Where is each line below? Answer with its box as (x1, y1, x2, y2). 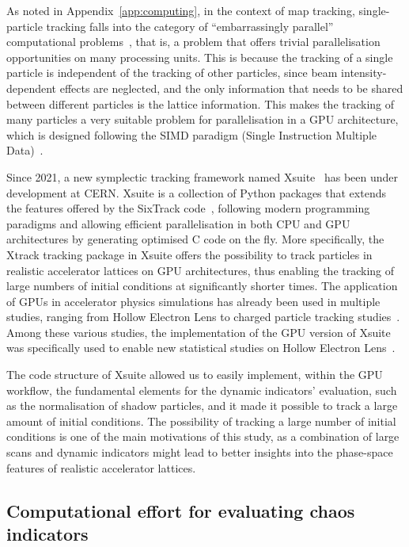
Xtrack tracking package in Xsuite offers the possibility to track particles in (6, 246, 373, 262)
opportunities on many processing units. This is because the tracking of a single (6, 48, 393, 65)
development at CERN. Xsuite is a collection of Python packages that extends (6, 184, 386, 201)
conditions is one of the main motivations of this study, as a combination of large (6, 428, 400, 445)
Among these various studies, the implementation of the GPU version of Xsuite (6, 323, 391, 340)
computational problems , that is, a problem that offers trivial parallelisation (6, 33, 381, 50)
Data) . (6, 142, 44, 159)
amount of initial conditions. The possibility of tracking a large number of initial (6, 412, 396, 429)
